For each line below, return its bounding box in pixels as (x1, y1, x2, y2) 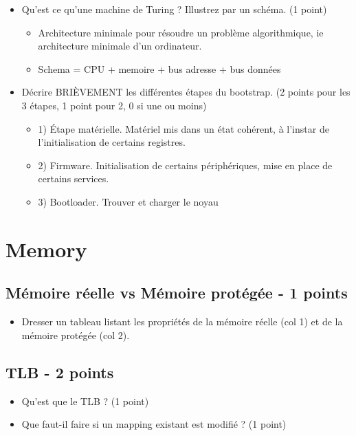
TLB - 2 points (5, 361, 114, 382)
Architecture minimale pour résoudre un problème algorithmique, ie (38, 25, 324, 39)
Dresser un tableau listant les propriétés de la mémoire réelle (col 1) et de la (21, 314, 343, 329)
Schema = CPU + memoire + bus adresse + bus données (38, 61, 281, 76)
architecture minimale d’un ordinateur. (38, 39, 202, 53)
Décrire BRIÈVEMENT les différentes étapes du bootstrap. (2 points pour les (21, 85, 351, 99)
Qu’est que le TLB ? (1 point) (21, 393, 149, 408)
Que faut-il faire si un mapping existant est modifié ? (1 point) (21, 417, 287, 431)
